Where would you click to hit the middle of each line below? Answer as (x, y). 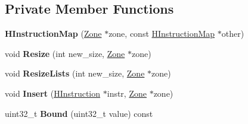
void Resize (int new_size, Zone (65, 53)
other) (233, 34)
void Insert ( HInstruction (53, 93)
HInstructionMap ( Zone (53, 34)
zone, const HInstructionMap (162, 34)
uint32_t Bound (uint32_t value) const (79, 113)
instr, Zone (127, 93)
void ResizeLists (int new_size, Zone (75, 73)
